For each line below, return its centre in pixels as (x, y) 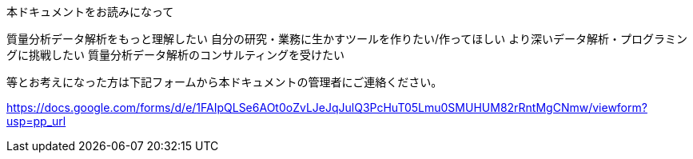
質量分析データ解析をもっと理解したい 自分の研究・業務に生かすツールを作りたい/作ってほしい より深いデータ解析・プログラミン (347, 39)
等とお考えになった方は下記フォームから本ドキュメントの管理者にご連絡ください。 (225, 82)
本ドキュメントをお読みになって (90, 12)
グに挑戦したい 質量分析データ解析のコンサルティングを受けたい (176, 55)
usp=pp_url (36, 121)
